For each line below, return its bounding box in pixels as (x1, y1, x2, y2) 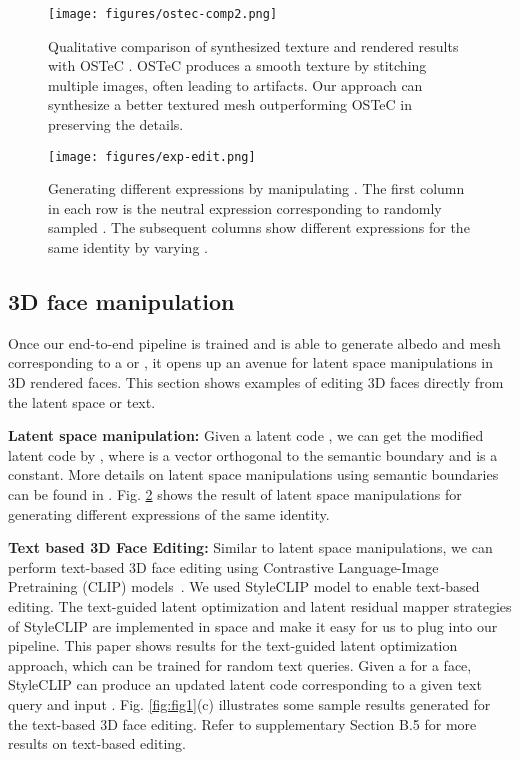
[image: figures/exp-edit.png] (48, 149, 256, 164)
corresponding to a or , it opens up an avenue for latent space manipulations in (8, 352, 494, 373)
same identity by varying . (48, 237, 208, 258)
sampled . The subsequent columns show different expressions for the (48, 217, 470, 238)
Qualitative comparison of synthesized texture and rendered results (48, 35, 459, 56)
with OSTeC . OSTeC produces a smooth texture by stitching (48, 55, 427, 76)
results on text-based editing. (8, 733, 186, 754)
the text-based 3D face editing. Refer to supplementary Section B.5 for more (8, 713, 477, 734)
